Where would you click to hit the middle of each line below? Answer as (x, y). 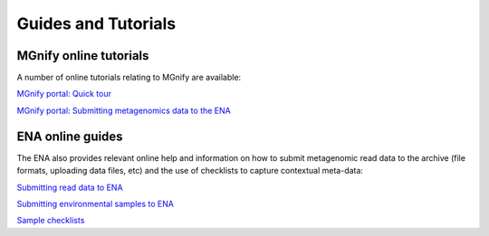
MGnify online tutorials (83, 56)
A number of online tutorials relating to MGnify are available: (129, 78)
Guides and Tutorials (96, 24)
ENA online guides (70, 136)
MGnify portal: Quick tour (64, 94)
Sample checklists (51, 221)
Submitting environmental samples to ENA (95, 203)
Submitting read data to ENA (70, 187)
